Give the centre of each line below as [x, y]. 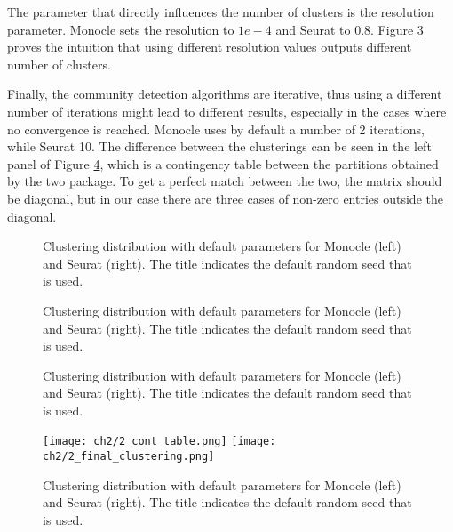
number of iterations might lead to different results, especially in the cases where [227, 111]
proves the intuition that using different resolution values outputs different [210, 47]
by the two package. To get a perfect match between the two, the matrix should [225, 181]
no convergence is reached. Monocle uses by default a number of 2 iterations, [216, 129]
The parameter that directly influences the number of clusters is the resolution [221, 12]
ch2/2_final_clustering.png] [129, 457]
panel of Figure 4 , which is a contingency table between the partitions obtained [223, 163]
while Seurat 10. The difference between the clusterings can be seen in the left [219, 146]
